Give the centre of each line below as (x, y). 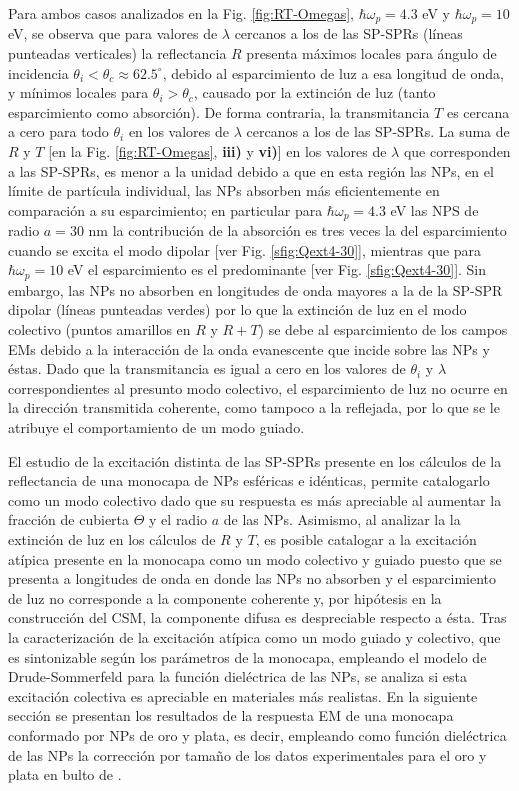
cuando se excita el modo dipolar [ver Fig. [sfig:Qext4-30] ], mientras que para (245, 249)
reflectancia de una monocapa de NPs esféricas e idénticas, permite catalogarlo (249, 480)
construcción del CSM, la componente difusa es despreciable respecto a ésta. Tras (257, 617)
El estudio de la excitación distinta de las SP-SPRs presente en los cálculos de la (255, 460)
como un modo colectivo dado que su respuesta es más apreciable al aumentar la (255, 499)
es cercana (478, 111)
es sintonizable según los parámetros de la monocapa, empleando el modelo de (247, 656)
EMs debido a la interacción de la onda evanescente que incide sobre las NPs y (249, 348)
